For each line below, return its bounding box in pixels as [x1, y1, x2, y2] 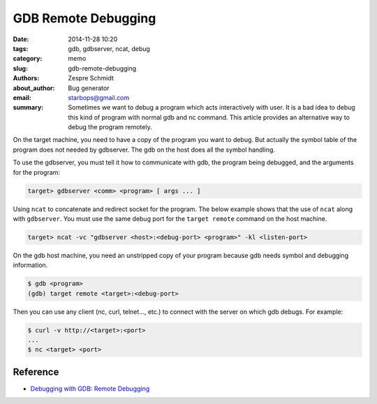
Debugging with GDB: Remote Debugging [30, 384, 150, 393]
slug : [13, 64, 28, 73]
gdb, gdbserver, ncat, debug [68, 44, 150, 52]
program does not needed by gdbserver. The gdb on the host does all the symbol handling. [13, 145, 276, 154]
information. [13, 261, 48, 269]
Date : [13, 35, 29, 43]
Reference [13, 366, 59, 377]
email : [13, 93, 31, 101]
